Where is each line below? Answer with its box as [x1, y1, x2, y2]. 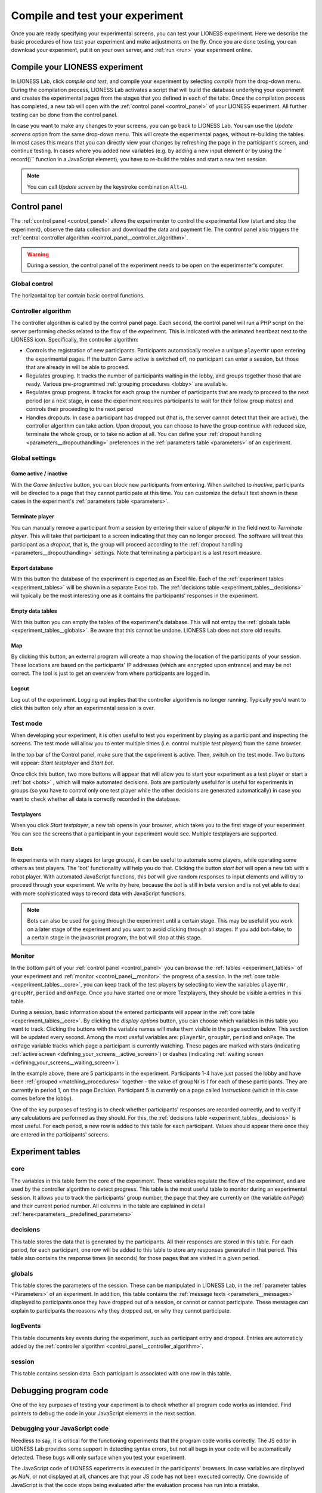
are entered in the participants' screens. [11, 1130, 110, 1138]
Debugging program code [11, 1386, 109, 1396]
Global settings [11, 454, 56, 462]
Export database [11, 564, 53, 572]
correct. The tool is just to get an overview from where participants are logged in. [11, 669, 211, 677]
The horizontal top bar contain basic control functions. [11, 292, 145, 299]
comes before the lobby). [11, 1095, 73, 1102]
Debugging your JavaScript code [11, 1424, 109, 1433]
